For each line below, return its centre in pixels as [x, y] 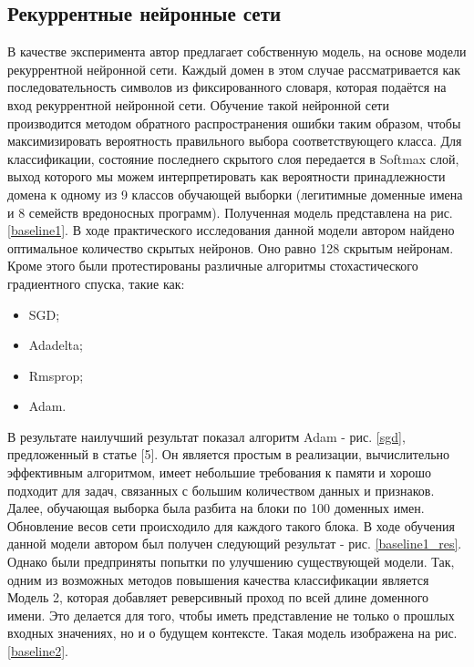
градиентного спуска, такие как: [96, 283]
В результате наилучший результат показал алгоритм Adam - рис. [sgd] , [206, 436]
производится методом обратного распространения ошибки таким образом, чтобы [234, 123]
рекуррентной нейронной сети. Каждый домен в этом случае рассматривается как [234, 69]
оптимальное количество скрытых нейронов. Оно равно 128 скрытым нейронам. [231, 247]
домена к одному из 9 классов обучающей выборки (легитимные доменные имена [235, 194]
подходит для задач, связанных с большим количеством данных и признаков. [221, 490]
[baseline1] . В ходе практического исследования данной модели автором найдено [231, 230]
